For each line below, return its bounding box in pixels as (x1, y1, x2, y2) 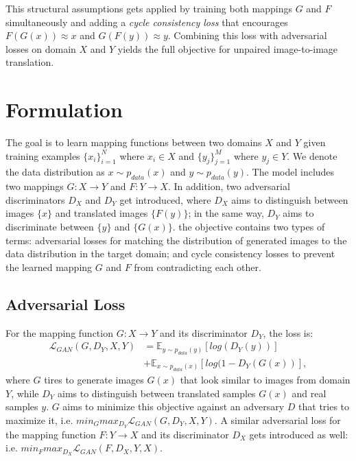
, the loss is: (263, 325, 313, 340)
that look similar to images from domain (180, 373, 351, 387)
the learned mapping (5, 259, 93, 274)
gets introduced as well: (249, 427, 348, 441)
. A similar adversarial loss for (214, 412, 341, 427)
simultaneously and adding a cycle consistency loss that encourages (5, 14, 288, 29)
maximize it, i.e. (5, 412, 73, 427)
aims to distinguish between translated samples (57, 386, 256, 400)
